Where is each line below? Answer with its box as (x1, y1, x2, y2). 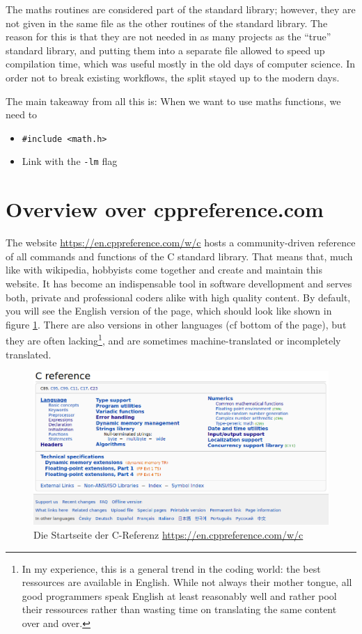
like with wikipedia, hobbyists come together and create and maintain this (6, 262, 322, 277)
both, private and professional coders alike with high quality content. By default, (6, 290, 351, 304)
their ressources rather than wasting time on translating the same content (22, 602, 337, 617)
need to (6, 107, 38, 122)
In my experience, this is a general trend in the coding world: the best (22, 561, 321, 576)
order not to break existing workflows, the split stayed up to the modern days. (6, 70, 340, 84)
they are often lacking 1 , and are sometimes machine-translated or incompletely (6, 331, 341, 347)
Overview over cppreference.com (6, 195, 324, 223)
